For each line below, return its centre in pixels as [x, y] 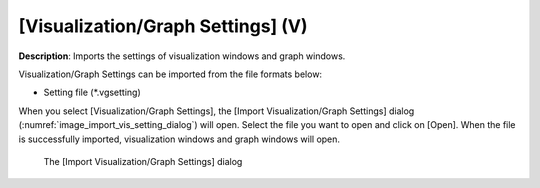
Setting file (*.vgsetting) [92, 92]
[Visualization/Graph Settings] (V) [163, 26]
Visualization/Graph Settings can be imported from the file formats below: [170, 74]
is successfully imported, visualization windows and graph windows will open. [179, 139]
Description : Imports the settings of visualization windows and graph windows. [182, 56]
